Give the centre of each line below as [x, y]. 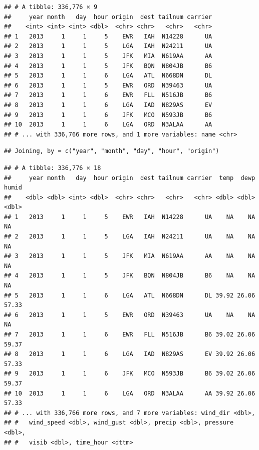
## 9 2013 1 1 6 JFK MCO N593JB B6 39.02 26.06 [130, 374]
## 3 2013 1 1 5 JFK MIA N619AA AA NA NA [130, 256]
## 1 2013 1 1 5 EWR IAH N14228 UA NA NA [130, 217]
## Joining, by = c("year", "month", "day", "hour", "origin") [112, 151]
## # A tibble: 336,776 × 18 [53, 168]
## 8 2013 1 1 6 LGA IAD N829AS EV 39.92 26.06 [130, 354]
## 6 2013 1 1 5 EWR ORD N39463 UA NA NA [130, 315]
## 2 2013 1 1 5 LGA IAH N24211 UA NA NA [130, 237]
